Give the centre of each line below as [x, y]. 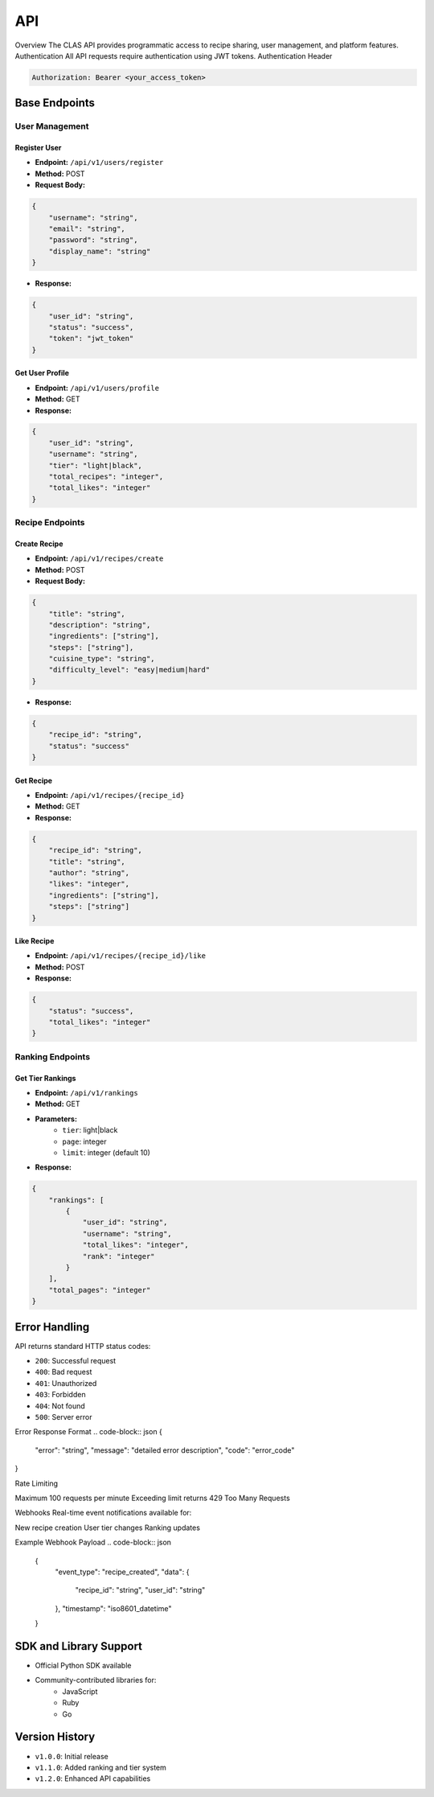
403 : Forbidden [60, 1395]
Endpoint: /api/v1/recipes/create [99, 558]
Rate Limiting [37, 1483]
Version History [55, 1737]
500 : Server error [63, 1417]
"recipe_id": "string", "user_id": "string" [140, 1590]
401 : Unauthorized [66, 1383]
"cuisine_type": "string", [102, 659]
